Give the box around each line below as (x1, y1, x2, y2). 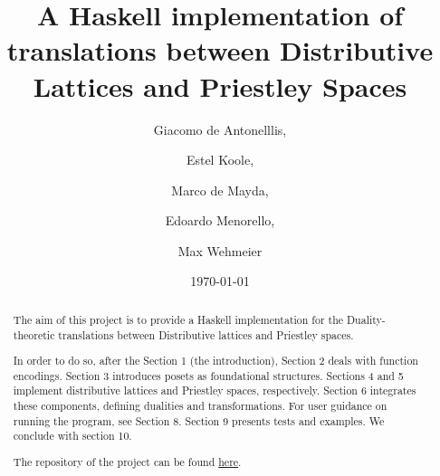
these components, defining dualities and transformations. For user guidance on (13, 398, 387, 414)
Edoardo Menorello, (165, 211, 275, 230)
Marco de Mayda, (171, 180, 269, 199)
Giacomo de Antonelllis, (153, 119, 287, 138)
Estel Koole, (186, 150, 254, 169)
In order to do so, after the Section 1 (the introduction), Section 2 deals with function (13, 353, 418, 368)
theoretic (13, 327, 55, 342)
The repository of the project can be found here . (13, 453, 242, 469)
